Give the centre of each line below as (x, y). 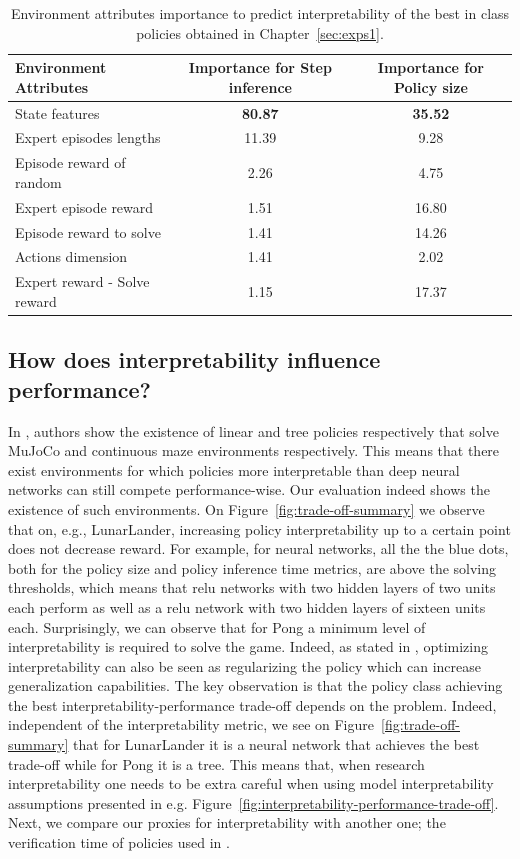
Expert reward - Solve (82, 281)
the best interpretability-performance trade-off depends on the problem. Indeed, (252, 704)
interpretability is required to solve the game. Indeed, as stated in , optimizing (248, 646)
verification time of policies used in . (119, 842)
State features (57, 112)
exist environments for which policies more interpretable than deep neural (234, 469)
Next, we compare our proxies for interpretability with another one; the (227, 822)
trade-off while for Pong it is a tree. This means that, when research (216, 763)
